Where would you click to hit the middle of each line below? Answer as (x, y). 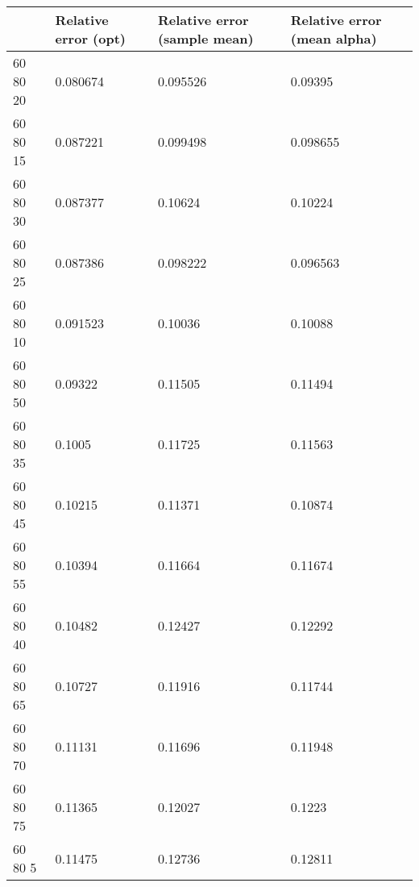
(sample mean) (205, 38)
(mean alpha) (334, 38)
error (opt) (90, 38)
